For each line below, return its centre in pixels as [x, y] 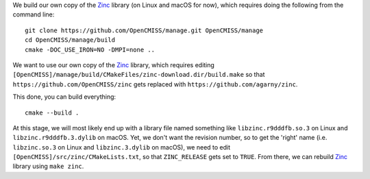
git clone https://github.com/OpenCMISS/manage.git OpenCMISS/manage [144, 30]
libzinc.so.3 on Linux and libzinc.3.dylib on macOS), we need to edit [122, 147]
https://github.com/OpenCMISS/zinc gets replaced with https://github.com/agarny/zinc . [155, 84]
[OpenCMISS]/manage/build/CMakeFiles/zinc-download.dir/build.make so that [139, 75]
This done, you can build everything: [64, 97]
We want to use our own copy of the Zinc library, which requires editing [114, 64]
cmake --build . [52, 112]
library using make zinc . [48, 166]
